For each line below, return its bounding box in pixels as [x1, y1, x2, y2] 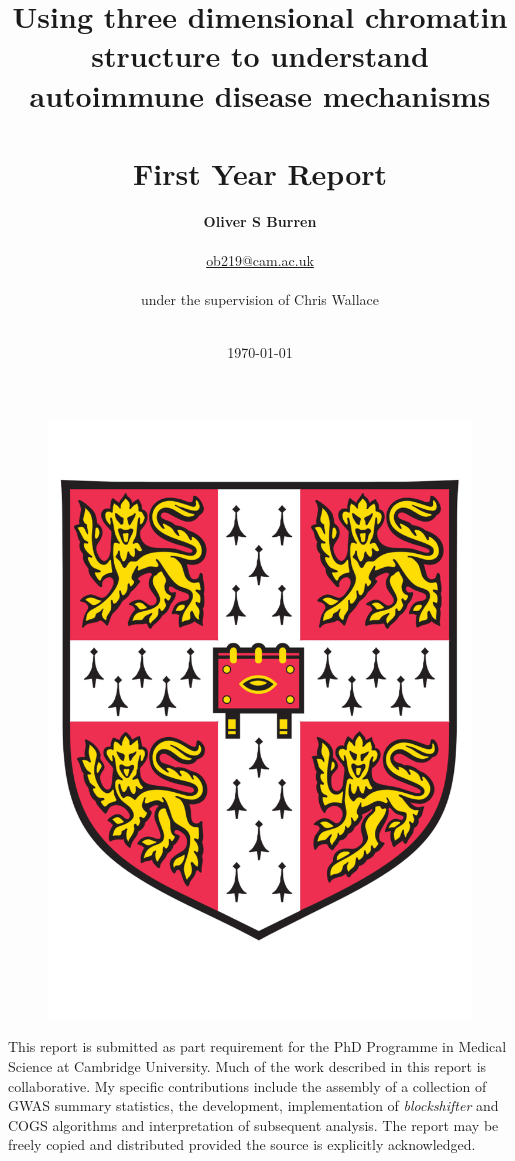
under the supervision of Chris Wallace [141, 289, 379, 310]
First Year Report [132, 152, 388, 193]
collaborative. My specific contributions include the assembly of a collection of [8, 1075, 487, 1096]
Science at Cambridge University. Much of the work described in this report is [8, 1055, 487, 1076]
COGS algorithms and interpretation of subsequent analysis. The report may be [8, 1114, 499, 1135]
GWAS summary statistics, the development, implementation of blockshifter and [8, 1095, 499, 1116]
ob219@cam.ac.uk [206, 250, 314, 271]
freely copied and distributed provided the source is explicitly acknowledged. [8, 1134, 476, 1155]
